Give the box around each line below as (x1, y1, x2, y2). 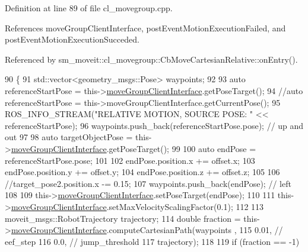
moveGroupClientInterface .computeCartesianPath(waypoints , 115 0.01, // (11, 224, 283, 236)
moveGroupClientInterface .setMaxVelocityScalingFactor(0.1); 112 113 (11, 200, 264, 212)
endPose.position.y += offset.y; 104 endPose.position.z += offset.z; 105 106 (5, 166, 280, 178)
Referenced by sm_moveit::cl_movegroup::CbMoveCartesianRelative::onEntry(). (5, 53, 298, 65)
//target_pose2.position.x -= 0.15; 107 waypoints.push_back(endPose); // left (5, 177, 291, 189)
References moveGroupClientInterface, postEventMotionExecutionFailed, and (5, 21, 286, 34)
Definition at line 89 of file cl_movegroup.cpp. (5, 2, 173, 14)
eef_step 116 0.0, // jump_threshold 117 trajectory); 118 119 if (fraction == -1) (5, 235, 300, 247)
